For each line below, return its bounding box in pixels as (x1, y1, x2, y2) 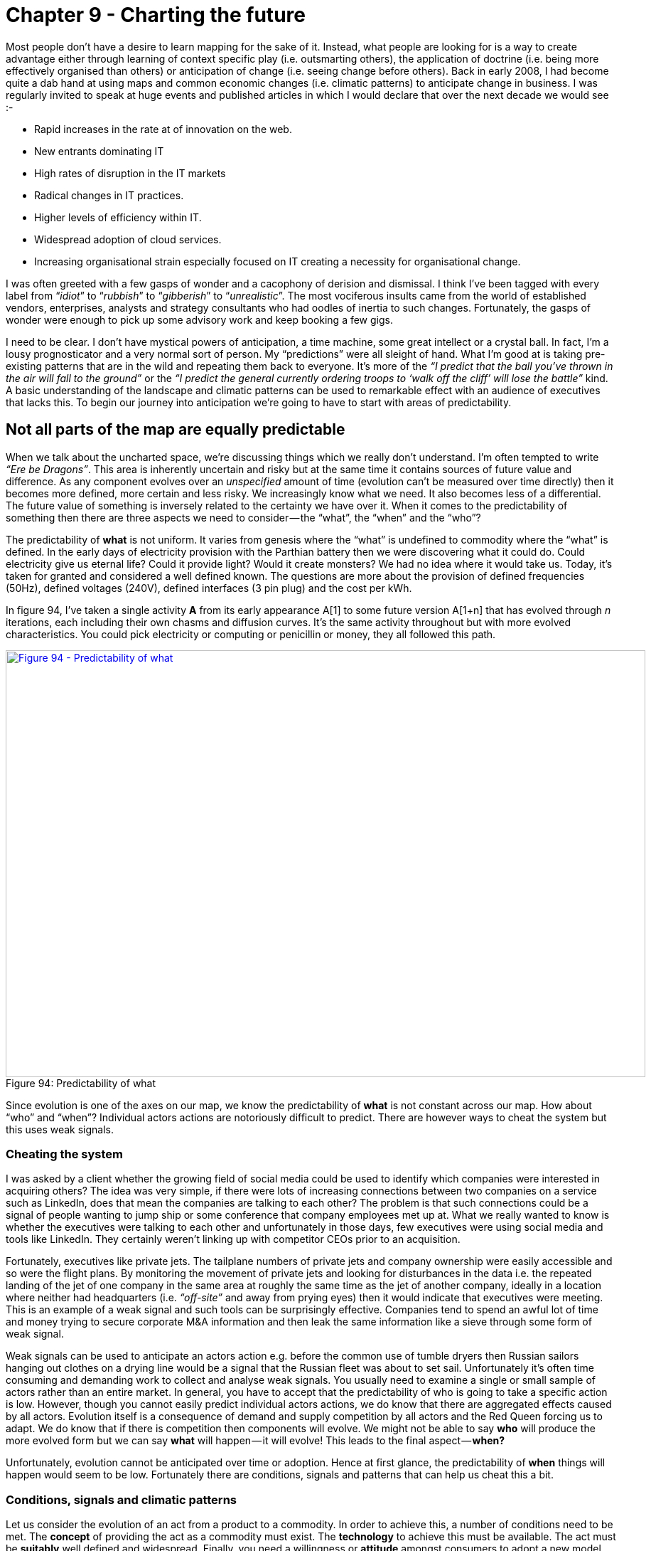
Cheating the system (6, 1146, 124, 1161)
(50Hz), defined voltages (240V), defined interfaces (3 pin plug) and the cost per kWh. (6, 581, 412, 594)
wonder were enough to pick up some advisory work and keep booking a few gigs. (6, 313, 394, 326)
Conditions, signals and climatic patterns (6, 1492, 237, 1507)
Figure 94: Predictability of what (6, 1076, 156, 1089)
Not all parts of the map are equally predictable (6, 420, 345, 439)
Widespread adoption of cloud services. (34, 233, 222, 245)
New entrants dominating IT (34, 144, 164, 157)
